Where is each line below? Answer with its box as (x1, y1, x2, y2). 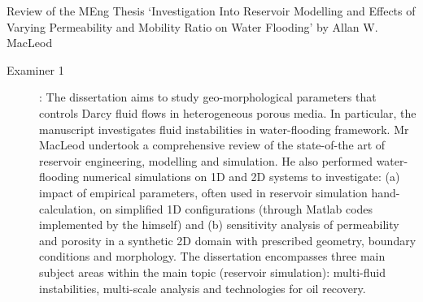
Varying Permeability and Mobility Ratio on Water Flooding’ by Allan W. (7, 18, 378, 35)
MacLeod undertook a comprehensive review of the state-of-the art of (39, 136, 386, 153)
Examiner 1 (7, 61, 64, 78)
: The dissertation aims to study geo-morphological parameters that (39, 88, 377, 106)
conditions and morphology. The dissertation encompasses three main (39, 248, 386, 265)
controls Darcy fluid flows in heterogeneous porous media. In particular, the (39, 104, 416, 121)
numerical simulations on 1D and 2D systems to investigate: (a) (82, 168, 400, 185)
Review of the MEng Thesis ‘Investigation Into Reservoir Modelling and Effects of (7, 2, 416, 19)
